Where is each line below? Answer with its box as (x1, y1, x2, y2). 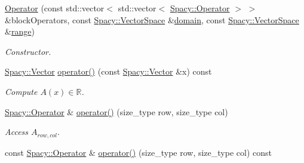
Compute (5, 85, 38, 97)
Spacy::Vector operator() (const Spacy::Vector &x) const (5, 65, 212, 78)
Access (5, 125, 29, 138)
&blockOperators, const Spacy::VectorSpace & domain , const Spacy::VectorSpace (5, 13, 299, 26)
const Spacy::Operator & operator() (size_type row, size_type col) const (5, 146, 272, 158)
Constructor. (5, 45, 51, 57)
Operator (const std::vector (5, 2, 105, 14)
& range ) (5, 25, 35, 38)
